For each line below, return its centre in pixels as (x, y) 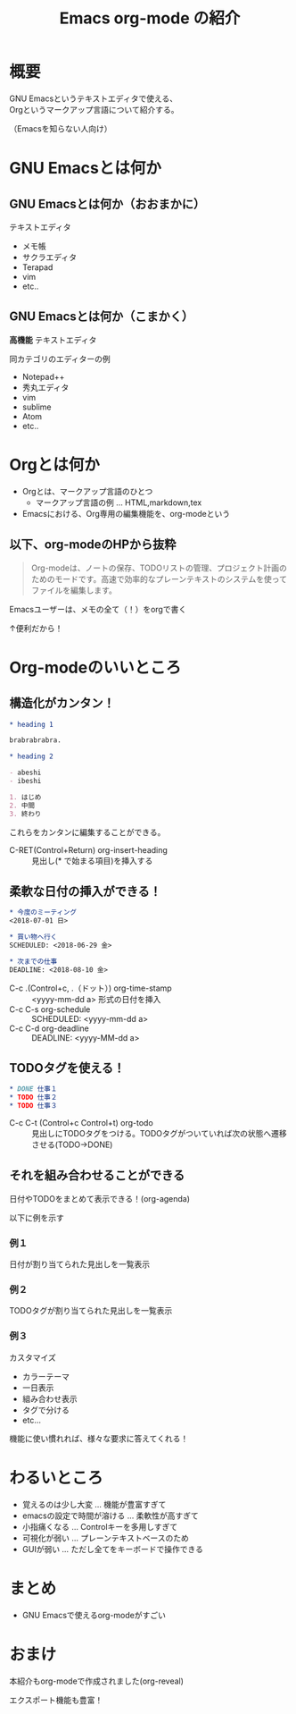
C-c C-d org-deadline (49, 1028)
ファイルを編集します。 (74, 590)
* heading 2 (31, 756)
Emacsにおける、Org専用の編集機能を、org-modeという (126, 513)
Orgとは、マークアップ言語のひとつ (87, 491)
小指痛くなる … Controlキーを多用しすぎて (100, 1526)
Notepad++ (43, 376)
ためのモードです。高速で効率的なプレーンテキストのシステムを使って (159, 578)
